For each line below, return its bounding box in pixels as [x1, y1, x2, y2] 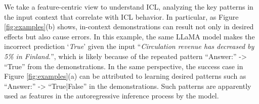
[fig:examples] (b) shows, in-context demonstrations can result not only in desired [4, 21, 254, 32]
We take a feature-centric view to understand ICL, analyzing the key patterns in [4, 2, 253, 12]
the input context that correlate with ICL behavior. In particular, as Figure [4, 11, 239, 22]
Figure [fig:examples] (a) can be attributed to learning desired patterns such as [4, 71, 246, 81]
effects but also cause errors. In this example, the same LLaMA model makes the [4, 31, 255, 41]
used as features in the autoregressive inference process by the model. [4, 90, 219, 101]
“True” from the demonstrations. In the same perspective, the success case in [4, 61, 243, 71]
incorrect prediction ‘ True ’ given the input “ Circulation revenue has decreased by [4, 41, 254, 51]
